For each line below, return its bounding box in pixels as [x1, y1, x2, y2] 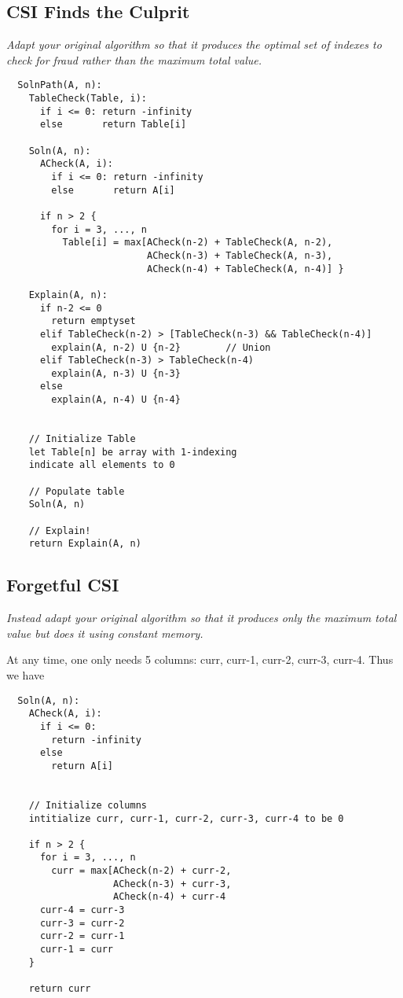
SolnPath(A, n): [17, 79, 102, 91]
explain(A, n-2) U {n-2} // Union [51, 341, 271, 353]
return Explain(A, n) [28, 538, 141, 550]
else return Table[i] [39, 119, 187, 131]
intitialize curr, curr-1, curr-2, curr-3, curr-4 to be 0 [28, 812, 344, 824]
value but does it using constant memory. [6, 624, 203, 641]
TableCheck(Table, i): [28, 93, 147, 105]
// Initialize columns [28, 799, 147, 811]
